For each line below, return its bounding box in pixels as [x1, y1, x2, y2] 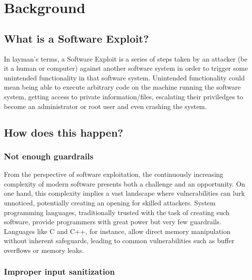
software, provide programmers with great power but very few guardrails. [4, 217, 221, 227]
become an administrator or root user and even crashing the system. [4, 101, 207, 111]
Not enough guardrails [4, 150, 94, 162]
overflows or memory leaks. [4, 245, 84, 255]
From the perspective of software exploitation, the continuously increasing [4, 169, 223, 179]
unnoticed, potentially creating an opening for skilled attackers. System [4, 197, 216, 207]
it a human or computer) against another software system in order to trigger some [4, 63, 248, 73]
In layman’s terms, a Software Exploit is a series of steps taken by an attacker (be [4, 53, 248, 63]
